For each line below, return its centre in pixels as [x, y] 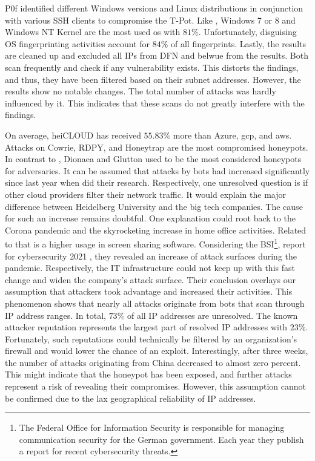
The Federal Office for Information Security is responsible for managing [152, 427]
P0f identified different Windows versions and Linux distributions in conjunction [154, 8]
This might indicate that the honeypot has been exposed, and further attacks [148, 374]
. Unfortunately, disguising [247, 32]
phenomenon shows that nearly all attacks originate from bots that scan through [155, 303]
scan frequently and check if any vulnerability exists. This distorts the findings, [152, 67]
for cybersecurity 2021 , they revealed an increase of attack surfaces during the [151, 256]
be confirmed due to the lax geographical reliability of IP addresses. [131, 398]
